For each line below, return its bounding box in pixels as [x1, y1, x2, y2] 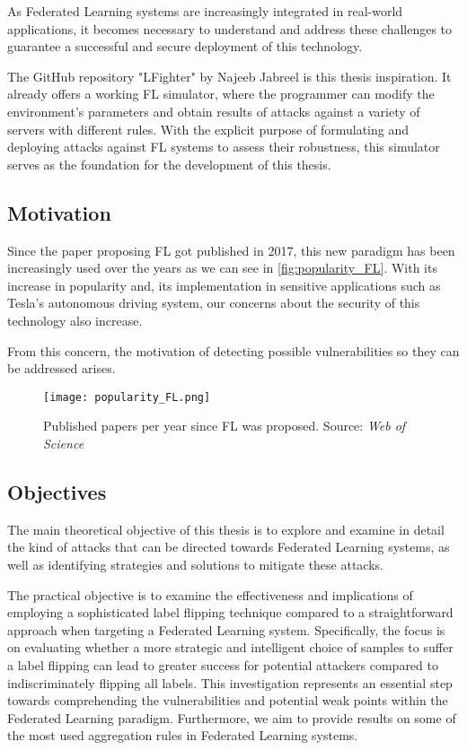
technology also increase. [7, 310, 143, 329]
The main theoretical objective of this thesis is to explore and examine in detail [7, 519, 445, 538]
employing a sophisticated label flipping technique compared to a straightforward [7, 603, 454, 622]
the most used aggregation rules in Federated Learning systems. [7, 726, 358, 745]
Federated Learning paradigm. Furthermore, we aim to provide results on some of [7, 708, 456, 727]
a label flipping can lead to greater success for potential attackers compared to [7, 655, 438, 674]
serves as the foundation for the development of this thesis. [7, 154, 331, 173]
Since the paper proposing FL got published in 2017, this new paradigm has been [7, 240, 455, 259]
